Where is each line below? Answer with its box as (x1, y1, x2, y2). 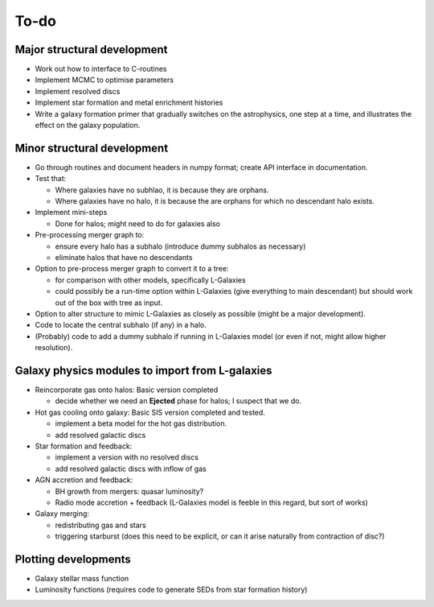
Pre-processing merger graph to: (35, 230, 145, 240)
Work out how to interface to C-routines (35, 64, 167, 74)
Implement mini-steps (35, 208, 108, 217)
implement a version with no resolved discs (55, 452, 199, 462)
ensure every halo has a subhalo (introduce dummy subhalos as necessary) (55, 242, 306, 251)
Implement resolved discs (35, 86, 121, 96)
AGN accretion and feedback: (35, 475, 133, 485)
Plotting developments (14, 552, 132, 566)
